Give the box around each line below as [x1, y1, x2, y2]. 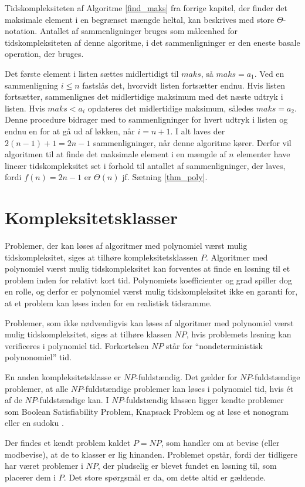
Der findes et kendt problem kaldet [5, 436, 131, 448]
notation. [5, 25, 38, 37]
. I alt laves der [170, 124, 225, 137]
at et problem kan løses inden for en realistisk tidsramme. [5, 297, 212, 309]
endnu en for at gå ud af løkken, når [5, 124, 135, 137]
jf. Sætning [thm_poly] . [122, 171, 208, 183]
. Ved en [254, 67, 284, 79]
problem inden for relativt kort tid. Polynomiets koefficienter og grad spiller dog [5, 273, 292, 286]
